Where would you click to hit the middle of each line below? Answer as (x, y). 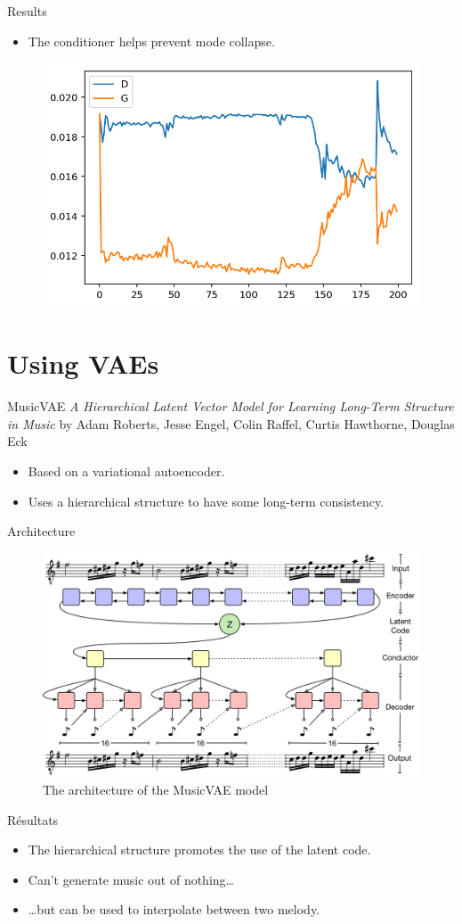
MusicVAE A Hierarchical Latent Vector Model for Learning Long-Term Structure (231, 406)
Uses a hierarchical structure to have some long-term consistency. (206, 501)
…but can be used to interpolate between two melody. (174, 909)
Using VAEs (83, 363)
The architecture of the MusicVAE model (156, 790)
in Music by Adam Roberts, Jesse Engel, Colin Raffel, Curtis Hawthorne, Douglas (231, 423)
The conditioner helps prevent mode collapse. (151, 41)
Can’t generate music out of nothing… (131, 879)
